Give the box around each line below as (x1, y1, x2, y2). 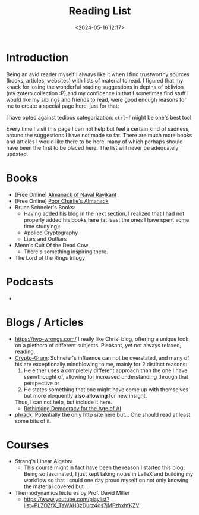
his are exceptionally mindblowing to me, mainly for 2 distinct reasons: (14, 360, 187, 368)
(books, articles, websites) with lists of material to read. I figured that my (6, 77, 183, 84)
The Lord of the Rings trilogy (14, 254, 85, 261)
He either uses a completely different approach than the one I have (23, 367, 188, 374)
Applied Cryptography (23, 229, 78, 236)
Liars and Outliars (23, 235, 67, 242)
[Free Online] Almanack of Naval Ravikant (14, 191, 117, 198)
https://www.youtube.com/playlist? (23, 495, 110, 503)
